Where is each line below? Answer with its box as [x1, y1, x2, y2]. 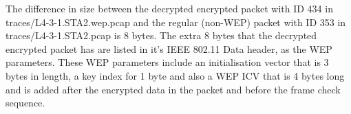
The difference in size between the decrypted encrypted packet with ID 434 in [6, 1, 333, 15]
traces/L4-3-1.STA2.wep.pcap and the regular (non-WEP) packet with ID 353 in [6, 14, 346, 29]
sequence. [6, 95, 45, 110]
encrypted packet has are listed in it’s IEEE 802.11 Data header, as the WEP [6, 41, 332, 56]
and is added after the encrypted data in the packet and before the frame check [6, 82, 341, 96]
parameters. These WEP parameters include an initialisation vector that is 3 [6, 55, 329, 69]
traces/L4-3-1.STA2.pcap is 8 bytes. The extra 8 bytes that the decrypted [6, 28, 317, 43]
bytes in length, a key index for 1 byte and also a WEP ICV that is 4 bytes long [6, 68, 345, 82]
